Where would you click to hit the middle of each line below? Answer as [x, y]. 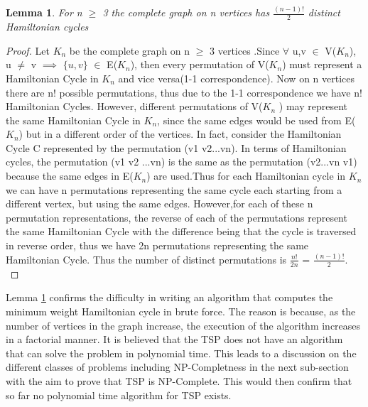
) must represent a [322, 64]
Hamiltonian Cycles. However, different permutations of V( [134, 106]
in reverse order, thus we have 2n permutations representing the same [157, 245]
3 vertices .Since [245, 50]
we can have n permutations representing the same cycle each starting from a [174, 189]
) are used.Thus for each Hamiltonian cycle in [246, 176]
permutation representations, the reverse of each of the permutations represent [177, 217]
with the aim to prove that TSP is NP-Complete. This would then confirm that [179, 380]
